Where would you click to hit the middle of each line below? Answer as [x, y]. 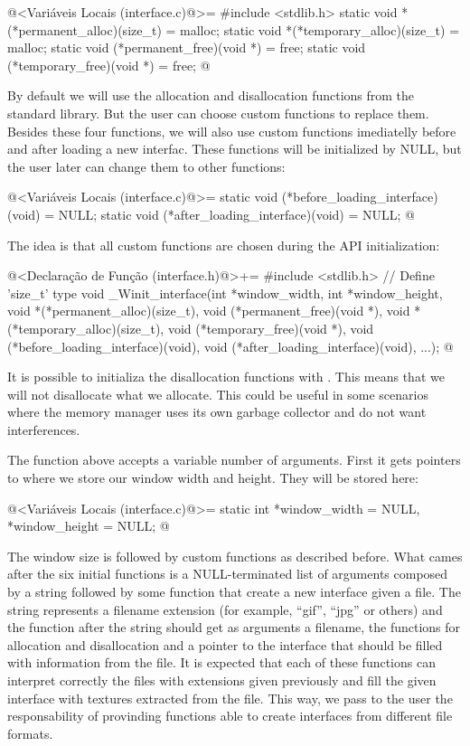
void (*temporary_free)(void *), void [271, 328]
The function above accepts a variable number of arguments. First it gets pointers [234, 460]
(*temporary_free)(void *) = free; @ [109, 65]
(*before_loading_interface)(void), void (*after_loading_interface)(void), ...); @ [230, 346]
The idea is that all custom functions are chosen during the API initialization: [224, 245]
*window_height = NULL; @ [89, 526]
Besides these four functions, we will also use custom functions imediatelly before [232, 131]
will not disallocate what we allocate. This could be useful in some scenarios [218, 394]
